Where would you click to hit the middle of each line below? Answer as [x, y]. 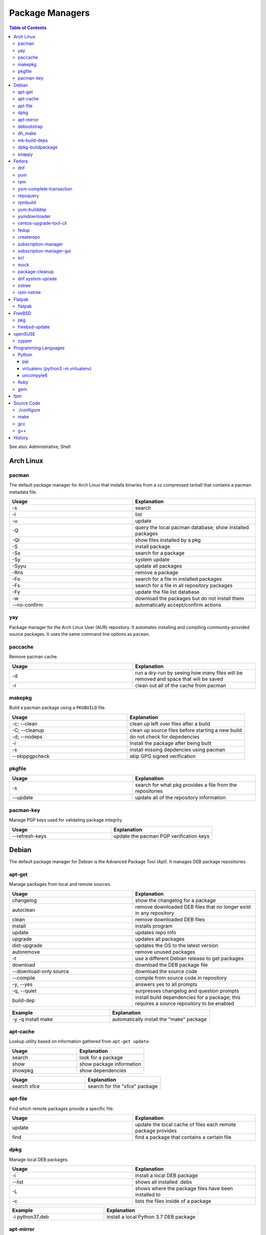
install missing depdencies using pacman [178, 749]
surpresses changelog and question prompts [187, 990]
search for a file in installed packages [179, 579]
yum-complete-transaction [45, 189]
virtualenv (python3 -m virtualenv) [57, 369]
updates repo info [156, 932]
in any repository [155, 913]
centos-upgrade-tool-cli [42, 223]
